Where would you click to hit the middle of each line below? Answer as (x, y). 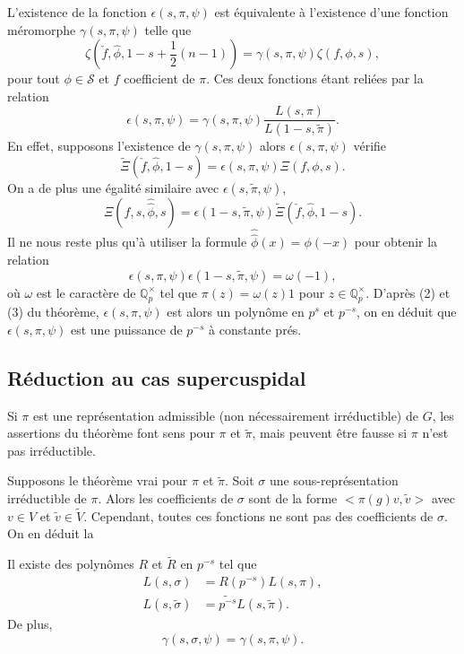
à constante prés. (255, 329)
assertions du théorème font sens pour (111, 433)
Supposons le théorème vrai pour (98, 480)
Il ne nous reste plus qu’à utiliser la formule (127, 242)
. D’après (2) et (408, 292)
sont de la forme (293, 498)
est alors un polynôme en (236, 312)
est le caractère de (86, 292)
